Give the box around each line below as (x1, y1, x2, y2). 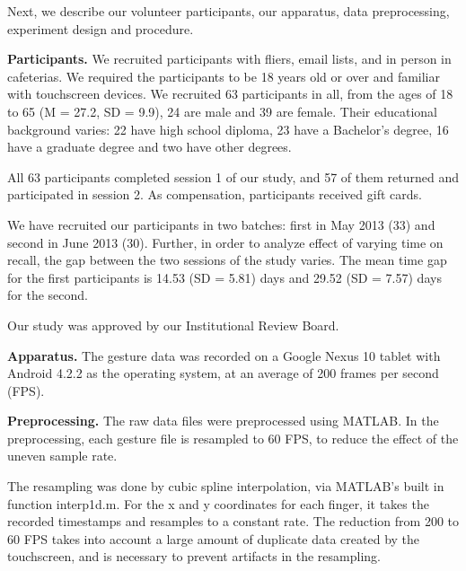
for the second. (7, 285, 88, 304)
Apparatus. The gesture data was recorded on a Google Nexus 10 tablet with (7, 346, 441, 365)
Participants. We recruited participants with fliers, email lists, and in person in (7, 49, 452, 68)
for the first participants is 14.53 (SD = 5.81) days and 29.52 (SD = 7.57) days (7, 268, 442, 286)
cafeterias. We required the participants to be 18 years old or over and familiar (7, 66, 440, 85)
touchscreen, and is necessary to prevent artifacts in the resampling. (7, 547, 381, 566)
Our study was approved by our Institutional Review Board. (7, 315, 339, 334)
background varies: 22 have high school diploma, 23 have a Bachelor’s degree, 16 (7, 119, 449, 138)
